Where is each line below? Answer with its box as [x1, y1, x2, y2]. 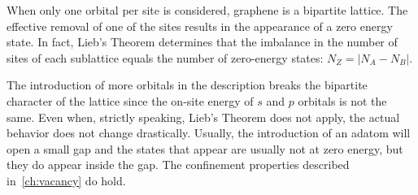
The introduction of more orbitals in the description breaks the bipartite [7, 76, 368, 93]
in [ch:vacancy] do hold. [7, 171, 126, 188]
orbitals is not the [298, 92, 387, 109]
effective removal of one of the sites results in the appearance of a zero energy [7, 17, 393, 34]
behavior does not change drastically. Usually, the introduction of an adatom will [7, 124, 411, 141]
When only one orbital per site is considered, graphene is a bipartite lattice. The [7, 2, 408, 18]
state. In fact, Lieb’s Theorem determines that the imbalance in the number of [7, 33, 398, 50]
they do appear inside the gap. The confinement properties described [7, 156, 350, 173]
